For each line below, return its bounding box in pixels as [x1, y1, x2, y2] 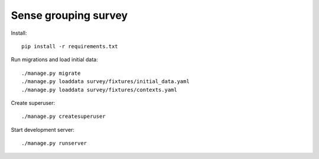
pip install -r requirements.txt [21, 43, 118, 49]
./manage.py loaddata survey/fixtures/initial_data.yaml [21, 78, 190, 85]
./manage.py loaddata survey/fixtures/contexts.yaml [21, 86, 177, 93]
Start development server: [11, 126, 75, 133]
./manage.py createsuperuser [21, 113, 106, 120]
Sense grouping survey [11, 9, 128, 22]
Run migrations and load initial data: [11, 56, 98, 63]
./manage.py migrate [21, 69, 81, 77]
